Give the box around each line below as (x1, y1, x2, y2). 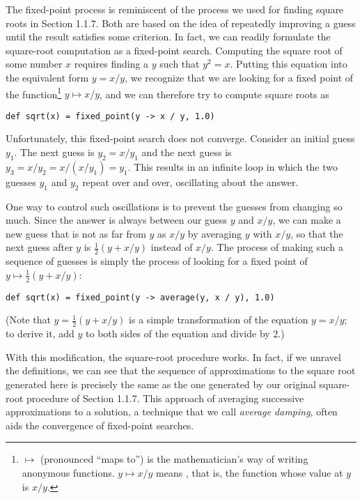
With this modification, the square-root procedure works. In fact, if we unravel (6, 349, 341, 364)
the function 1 (6, 84, 62, 101)
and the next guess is (141, 145, 232, 160)
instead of (150, 240, 193, 254)
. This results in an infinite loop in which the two (127, 159, 338, 174)
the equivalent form (6, 70, 89, 84)
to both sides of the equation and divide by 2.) (86, 326, 285, 341)
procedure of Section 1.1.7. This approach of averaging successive (26, 390, 304, 405)
